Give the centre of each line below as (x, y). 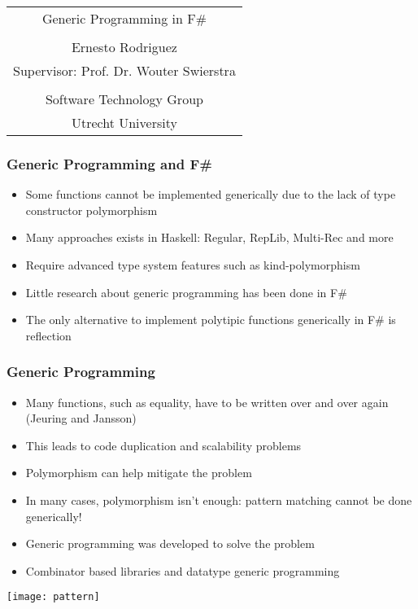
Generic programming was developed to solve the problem (170, 543)
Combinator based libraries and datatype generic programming (183, 570)
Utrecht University (124, 123)
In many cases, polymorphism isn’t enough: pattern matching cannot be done (219, 499)
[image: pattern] (53, 597)
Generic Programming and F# (109, 163)
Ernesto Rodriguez (124, 47)
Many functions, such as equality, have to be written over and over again (207, 402)
